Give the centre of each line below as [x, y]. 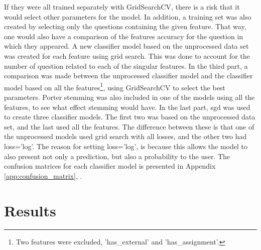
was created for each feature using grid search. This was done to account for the [127, 55]
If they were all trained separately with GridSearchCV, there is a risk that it [122, 7]
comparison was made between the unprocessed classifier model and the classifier [128, 76]
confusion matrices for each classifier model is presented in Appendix [110, 166]
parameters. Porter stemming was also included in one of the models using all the [129, 97]
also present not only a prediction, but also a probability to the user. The [117, 156]
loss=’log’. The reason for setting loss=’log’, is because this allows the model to [126, 146]
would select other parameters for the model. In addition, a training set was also [128, 16]
